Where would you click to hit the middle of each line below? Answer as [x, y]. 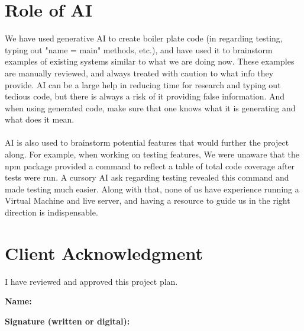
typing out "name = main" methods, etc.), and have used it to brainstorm [139, 49]
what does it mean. [40, 119]
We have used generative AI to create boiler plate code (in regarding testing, [144, 38]
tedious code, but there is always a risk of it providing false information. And [145, 96]
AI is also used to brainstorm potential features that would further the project [147, 142]
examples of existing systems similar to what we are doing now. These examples [150, 61]
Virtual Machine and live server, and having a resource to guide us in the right [148, 200]
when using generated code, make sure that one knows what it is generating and [150, 107]
